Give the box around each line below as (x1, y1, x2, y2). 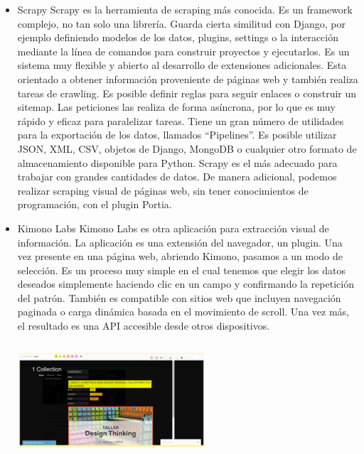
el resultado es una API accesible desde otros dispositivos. (17, 318, 270, 333)
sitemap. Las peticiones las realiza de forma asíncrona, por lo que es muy (17, 99, 336, 114)
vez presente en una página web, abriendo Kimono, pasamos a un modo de (17, 249, 343, 264)
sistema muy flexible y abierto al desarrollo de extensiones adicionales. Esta (17, 58, 347, 72)
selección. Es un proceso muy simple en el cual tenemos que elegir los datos (17, 262, 346, 277)
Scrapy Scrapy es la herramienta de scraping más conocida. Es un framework (17, 2, 353, 16)
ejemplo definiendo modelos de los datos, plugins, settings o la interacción (17, 30, 339, 45)
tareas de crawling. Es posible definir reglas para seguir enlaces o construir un (17, 85, 357, 100)
